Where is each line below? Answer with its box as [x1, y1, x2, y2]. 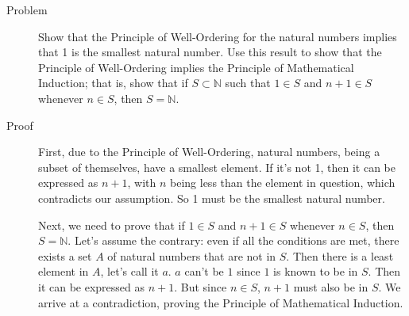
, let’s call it [100, 263, 159, 280]
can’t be [184, 263, 224, 280]
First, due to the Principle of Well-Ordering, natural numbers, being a [38, 143, 380, 160]
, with [127, 174, 156, 191]
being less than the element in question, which [170, 174, 395, 191]
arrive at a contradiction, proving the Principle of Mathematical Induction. [38, 294, 403, 310]
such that [225, 74, 271, 91]
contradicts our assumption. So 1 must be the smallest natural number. [38, 189, 385, 206]
